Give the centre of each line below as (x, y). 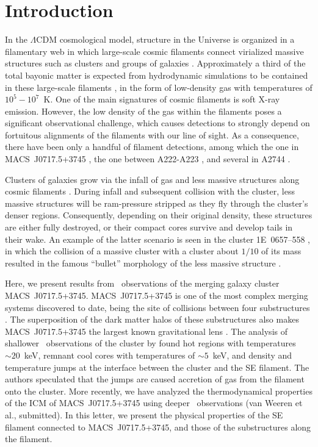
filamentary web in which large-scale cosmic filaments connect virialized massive (154, 51)
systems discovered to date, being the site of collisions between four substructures (157, 307)
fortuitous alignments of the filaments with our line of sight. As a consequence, (152, 134)
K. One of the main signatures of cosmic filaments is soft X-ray (162, 99)
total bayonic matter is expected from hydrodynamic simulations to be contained (157, 75)
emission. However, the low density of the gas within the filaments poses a (143, 111)
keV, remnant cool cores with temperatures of (110, 355)
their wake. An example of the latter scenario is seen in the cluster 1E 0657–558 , (157, 239)
